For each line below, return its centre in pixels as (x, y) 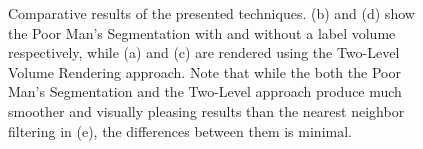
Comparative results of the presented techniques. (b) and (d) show (211, 13)
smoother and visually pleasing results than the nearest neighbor (206, 110)
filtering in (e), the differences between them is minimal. (180, 130)
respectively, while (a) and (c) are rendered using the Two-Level (204, 52)
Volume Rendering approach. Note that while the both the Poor (204, 71)
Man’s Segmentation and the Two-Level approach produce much (205, 91)
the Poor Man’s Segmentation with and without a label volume (202, 32)
